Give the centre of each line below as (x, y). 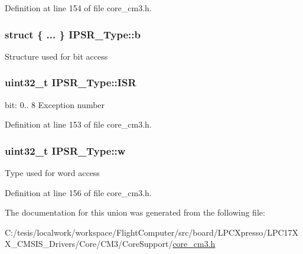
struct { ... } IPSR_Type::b (73, 34)
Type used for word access (52, 173)
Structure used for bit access (56, 56)
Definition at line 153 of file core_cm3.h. (78, 124)
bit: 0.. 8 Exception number (55, 104)
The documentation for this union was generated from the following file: (135, 212)
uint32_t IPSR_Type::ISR (71, 82)
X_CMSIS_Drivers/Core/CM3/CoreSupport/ (89, 244)
